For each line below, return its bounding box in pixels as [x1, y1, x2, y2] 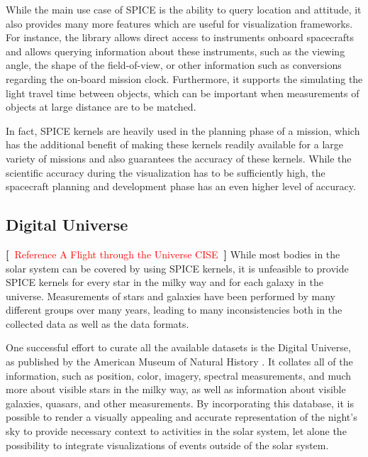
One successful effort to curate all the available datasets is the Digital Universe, [6, 340, 351, 355]
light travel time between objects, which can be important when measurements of [6, 85, 359, 100]
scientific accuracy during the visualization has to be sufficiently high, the [6, 165, 325, 180]
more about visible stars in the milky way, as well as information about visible [6, 382, 346, 397]
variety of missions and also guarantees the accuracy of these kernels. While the [6, 150, 352, 165]
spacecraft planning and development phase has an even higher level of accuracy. [6, 179, 356, 194]
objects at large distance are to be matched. [6, 99, 196, 114]
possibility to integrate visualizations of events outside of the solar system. [6, 437, 329, 452]
